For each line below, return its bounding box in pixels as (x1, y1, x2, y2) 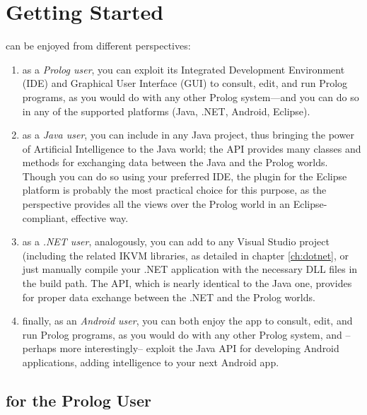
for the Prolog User (6, 389, 151, 411)
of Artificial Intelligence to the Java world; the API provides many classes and (22, 141, 361, 156)
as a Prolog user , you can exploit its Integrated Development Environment (22, 62, 345, 76)
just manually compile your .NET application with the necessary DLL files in (22, 262, 358, 276)
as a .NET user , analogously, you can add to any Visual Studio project (22, 234, 330, 249)
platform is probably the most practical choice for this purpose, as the (22, 182, 327, 197)
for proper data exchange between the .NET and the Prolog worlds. (22, 289, 315, 304)
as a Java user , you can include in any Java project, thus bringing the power (22, 127, 354, 142)
